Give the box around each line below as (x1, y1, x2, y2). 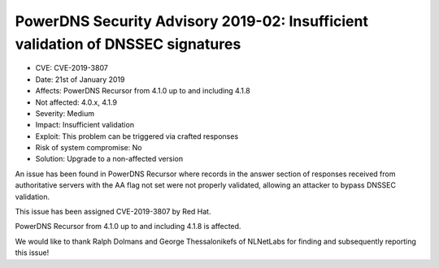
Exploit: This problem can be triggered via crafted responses (35, 131, 239, 141)
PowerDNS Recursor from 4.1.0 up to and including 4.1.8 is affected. (15, 222, 241, 231)
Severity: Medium (35, 108, 95, 118)
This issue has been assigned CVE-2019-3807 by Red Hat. (15, 207, 211, 217)
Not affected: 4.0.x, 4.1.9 (35, 97, 118, 107)
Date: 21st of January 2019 (35, 74, 125, 84)
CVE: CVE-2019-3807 (35, 63, 109, 73)
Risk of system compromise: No (35, 143, 142, 153)
